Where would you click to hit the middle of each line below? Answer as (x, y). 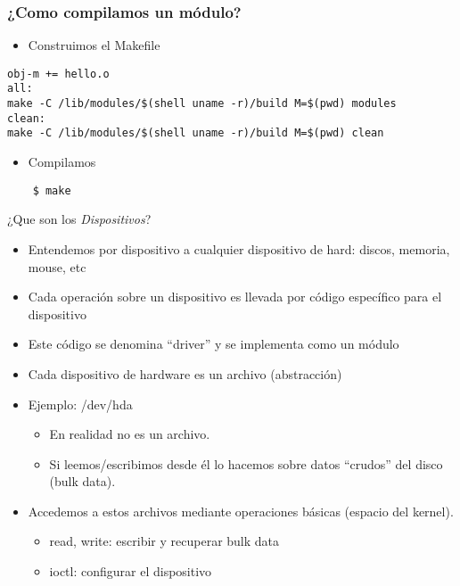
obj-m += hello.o (58, 74)
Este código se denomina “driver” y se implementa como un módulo (214, 344)
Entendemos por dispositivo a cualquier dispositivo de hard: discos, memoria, (239, 248)
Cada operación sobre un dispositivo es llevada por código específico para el (235, 297)
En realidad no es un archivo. (130, 434)
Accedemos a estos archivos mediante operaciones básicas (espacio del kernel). (241, 511)
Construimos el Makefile (94, 45)
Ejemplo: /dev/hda (80, 404)
